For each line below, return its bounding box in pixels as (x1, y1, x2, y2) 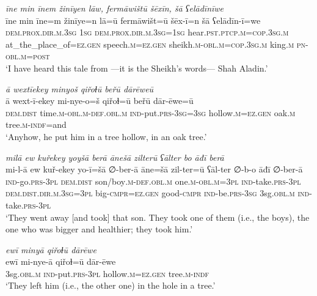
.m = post (18, 50, 50, 62)
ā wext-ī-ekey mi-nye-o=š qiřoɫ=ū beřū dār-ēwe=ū (5, 94, 194, 107)
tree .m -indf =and (5, 118, 67, 131)
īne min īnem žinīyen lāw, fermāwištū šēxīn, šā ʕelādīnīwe (5, 2, 224, 14)
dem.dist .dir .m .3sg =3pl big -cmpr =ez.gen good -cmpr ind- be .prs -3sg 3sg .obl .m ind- (5, 187, 312, 199)
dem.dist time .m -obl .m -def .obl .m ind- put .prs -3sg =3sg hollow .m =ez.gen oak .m (5, 106, 296, 119)
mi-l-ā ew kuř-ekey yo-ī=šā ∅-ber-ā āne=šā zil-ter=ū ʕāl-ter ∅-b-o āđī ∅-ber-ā (5, 163, 303, 176)
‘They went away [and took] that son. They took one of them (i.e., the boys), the (5, 210, 310, 223)
